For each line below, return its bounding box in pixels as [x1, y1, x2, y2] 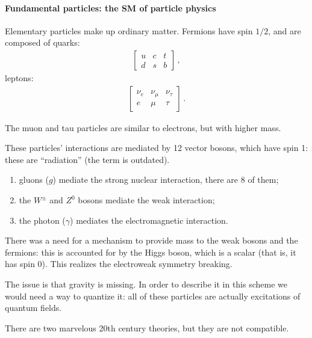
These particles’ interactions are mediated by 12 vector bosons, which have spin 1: [5, 141, 308, 154]
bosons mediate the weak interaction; [78, 194, 215, 206]
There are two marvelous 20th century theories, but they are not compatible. [5, 321, 289, 334]
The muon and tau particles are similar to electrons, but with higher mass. [5, 121, 281, 134]
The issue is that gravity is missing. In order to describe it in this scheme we [5, 277, 287, 290]
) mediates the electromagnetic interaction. [70, 214, 228, 226]
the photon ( [19, 214, 66, 226]
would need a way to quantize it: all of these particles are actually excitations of [5, 289, 301, 302]
